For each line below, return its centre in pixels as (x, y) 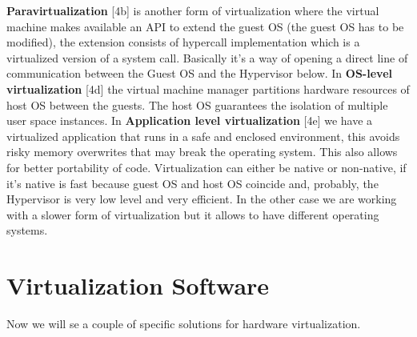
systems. (27, 230)
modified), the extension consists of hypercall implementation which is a (183, 42)
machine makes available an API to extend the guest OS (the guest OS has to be (205, 26)
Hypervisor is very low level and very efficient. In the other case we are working (202, 199)
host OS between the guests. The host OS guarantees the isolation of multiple (197, 104)
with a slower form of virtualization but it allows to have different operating (193, 214)
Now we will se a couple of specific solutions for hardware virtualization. (184, 324)
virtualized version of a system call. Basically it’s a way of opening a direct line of (207, 57)
